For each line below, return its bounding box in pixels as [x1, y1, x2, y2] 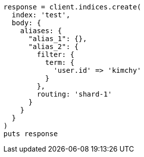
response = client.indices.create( [3, 3, 142, 11]
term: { [45, 58, 75, 66]
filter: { [37, 51, 75, 58]
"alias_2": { [28, 43, 79, 51]
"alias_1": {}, [28, 35, 87, 43]
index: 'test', [11, 11, 70, 19]
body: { [11, 19, 41, 27]
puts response [3, 130, 58, 138]
